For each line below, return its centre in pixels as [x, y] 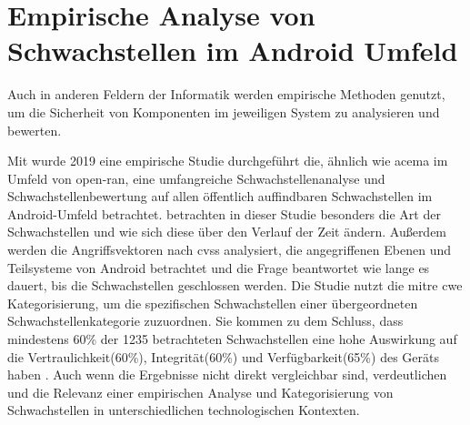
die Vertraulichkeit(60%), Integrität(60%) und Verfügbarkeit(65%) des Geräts [223, 356]
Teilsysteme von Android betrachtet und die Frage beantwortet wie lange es [219, 267]
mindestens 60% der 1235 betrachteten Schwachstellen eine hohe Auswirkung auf [232, 339]
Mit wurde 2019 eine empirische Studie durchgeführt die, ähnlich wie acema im [228, 161]
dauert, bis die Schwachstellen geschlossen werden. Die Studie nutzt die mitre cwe [235, 285]
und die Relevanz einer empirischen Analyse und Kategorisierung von [200, 392]
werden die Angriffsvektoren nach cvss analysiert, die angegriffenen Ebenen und [229, 250]
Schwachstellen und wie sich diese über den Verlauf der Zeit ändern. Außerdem [227, 232]
